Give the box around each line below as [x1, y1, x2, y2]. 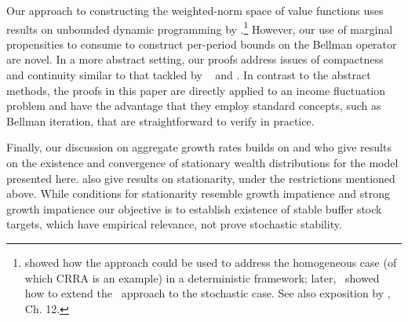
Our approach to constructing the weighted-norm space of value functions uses [6, 2, 384, 18]
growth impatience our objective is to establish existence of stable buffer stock [6, 200, 382, 217]
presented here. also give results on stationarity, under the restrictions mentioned [6, 170, 395, 186]
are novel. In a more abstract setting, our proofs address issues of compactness [6, 51, 384, 67]
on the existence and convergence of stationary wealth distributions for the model [6, 155, 399, 170]
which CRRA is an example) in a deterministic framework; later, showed [24, 269, 380, 286]
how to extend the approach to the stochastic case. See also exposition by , [24, 285, 391, 301]
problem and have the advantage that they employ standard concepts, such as [6, 97, 381, 114]
